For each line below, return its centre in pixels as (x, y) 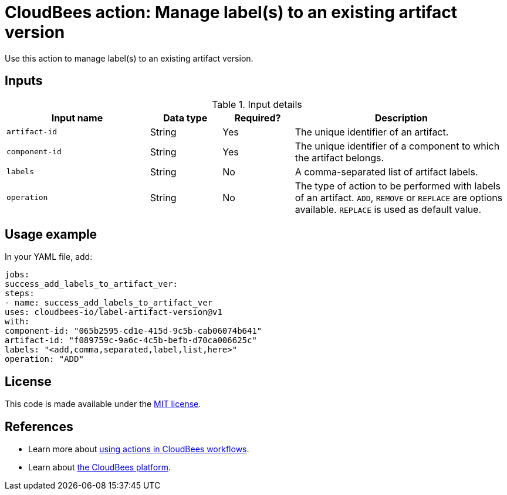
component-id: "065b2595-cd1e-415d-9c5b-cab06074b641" (133, 331)
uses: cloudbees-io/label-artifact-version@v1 (114, 312)
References (39, 426)
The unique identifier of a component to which (397, 146)
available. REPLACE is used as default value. (388, 209)
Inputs (24, 81)
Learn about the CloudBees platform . (100, 467)
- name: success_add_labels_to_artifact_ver (109, 303)
